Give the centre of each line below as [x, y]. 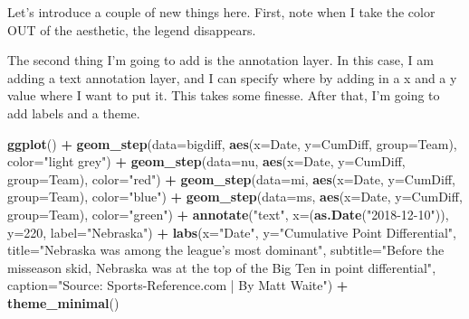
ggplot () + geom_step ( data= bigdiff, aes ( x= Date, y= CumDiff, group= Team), [232, 143]
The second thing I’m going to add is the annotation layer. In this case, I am [220, 60]
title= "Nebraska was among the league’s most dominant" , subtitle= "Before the [226, 250]
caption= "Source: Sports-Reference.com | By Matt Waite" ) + [178, 285]
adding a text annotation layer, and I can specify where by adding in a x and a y [232, 77]
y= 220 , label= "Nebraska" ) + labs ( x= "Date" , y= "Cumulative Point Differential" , [232, 232]
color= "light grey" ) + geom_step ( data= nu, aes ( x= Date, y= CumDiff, [206, 161]
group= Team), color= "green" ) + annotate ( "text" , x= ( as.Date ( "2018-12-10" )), [228, 214]
